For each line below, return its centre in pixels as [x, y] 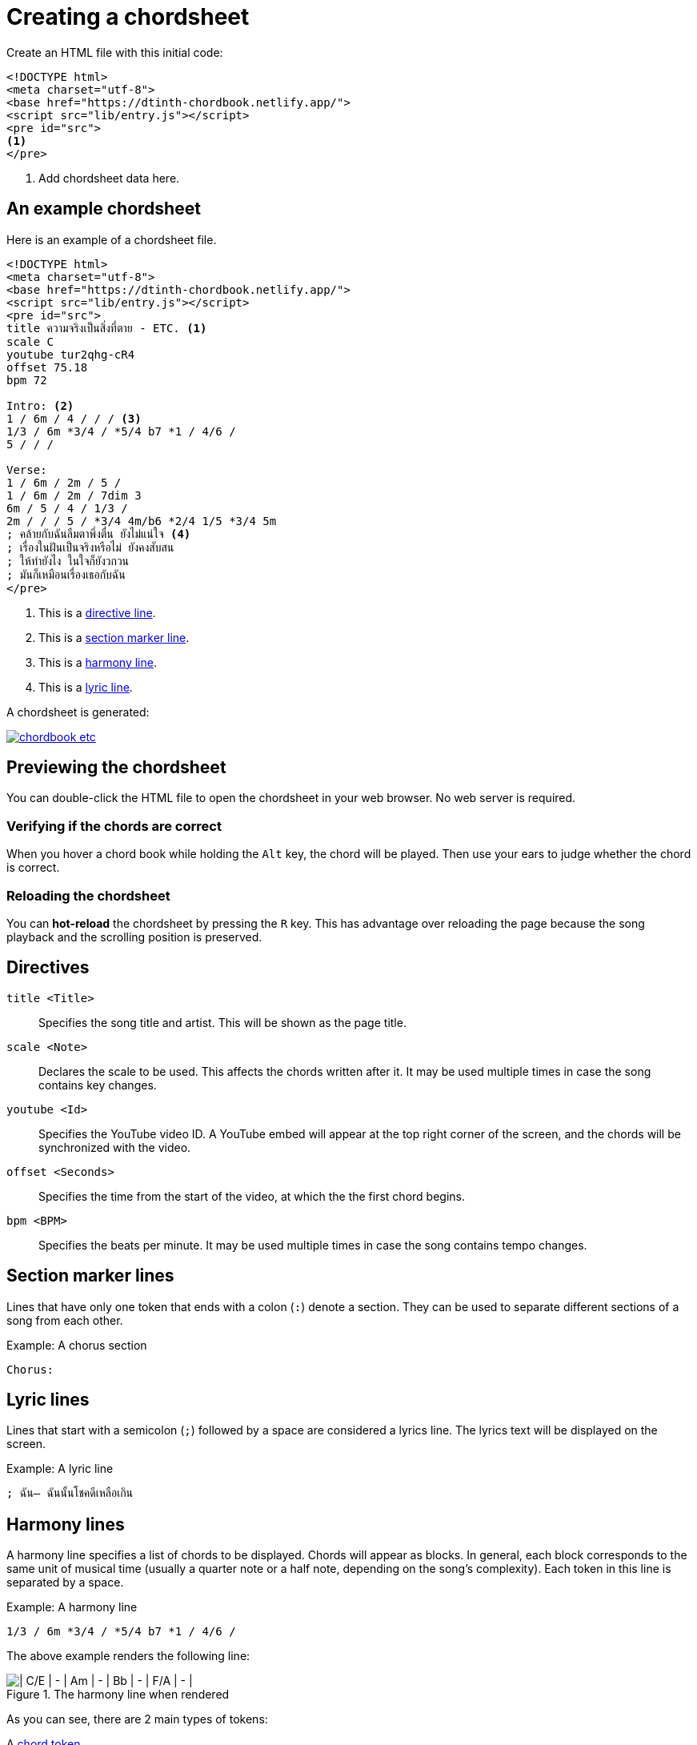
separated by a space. [65, 1583]
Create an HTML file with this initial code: [115, 52]
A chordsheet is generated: [78, 712]
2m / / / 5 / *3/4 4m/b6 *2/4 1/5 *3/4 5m [142, 521]
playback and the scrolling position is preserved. [134, 937]
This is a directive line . [97, 612]
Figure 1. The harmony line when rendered [118, 1695]
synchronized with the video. [115, 1147]
